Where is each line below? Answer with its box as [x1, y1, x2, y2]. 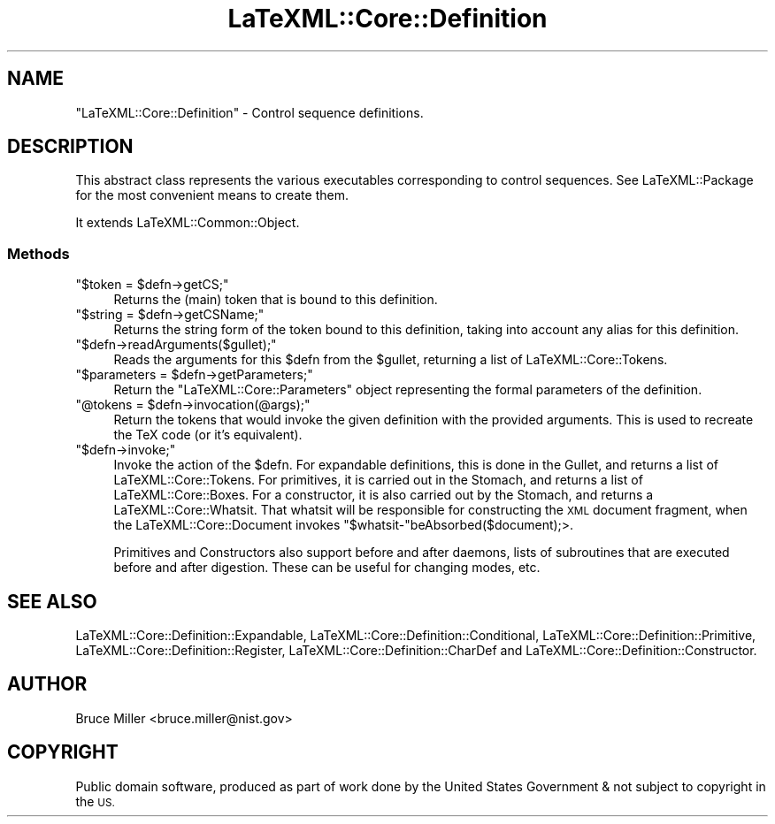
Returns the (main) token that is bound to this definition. [113, 292, 438, 308]
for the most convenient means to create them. [75, 187, 349, 203]
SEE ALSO [7, 590, 97, 613]
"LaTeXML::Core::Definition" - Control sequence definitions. [75, 104, 424, 120]
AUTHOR [7, 673, 88, 696]
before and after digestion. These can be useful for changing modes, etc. [113, 560, 541, 576]
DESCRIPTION [7, 135, 134, 158]
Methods [7, 244, 70, 263]
